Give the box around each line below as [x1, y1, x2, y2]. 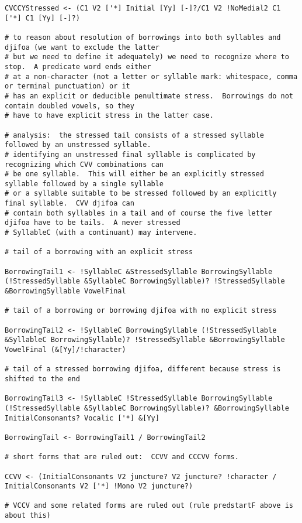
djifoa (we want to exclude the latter [5, 43, 159, 52]
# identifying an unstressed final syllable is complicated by [5, 150, 256, 159]
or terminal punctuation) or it [5, 82, 130, 91]
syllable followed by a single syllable [5, 179, 164, 188]
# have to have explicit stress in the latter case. [5, 111, 214, 120]
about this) [5, 511, 51, 520]
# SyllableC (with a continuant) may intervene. [5, 228, 197, 237]
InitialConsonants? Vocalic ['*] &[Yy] [5, 413, 159, 422]
